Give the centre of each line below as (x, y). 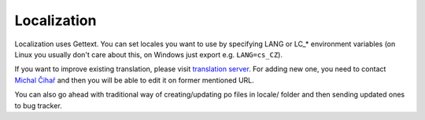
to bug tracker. (38, 105)
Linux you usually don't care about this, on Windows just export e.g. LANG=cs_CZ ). (149, 54)
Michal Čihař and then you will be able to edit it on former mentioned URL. (135, 80)
